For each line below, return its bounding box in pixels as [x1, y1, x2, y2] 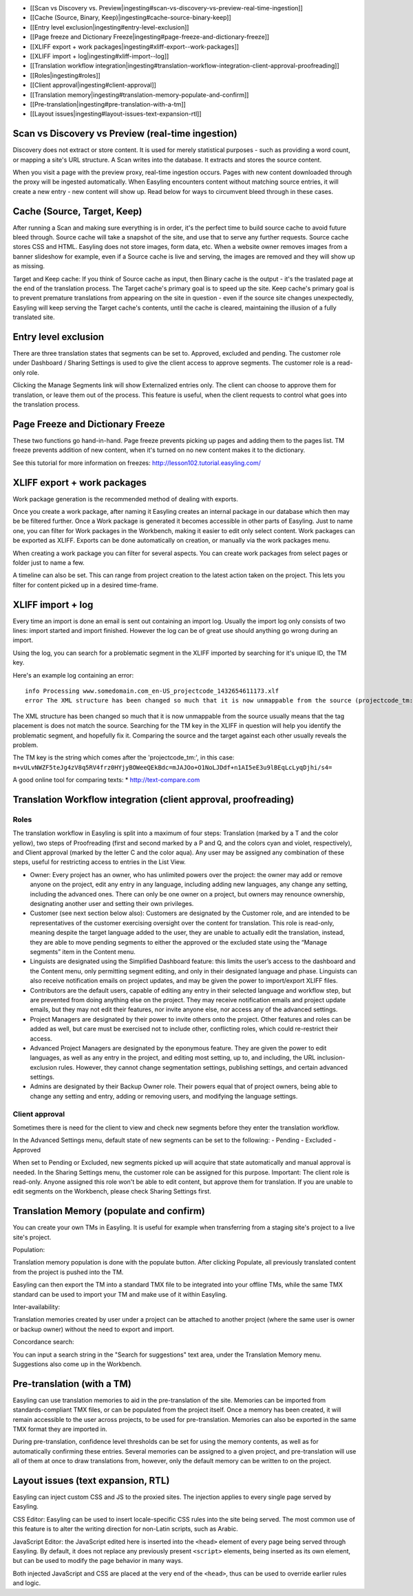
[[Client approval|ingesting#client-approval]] [30, 81, 156, 89]
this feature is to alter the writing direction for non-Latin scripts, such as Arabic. [12, 1524, 239, 1533]
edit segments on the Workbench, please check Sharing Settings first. [12, 1187, 211, 1196]
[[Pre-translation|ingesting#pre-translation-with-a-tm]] [30, 100, 186, 108]
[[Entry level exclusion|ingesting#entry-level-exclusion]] [30, 23, 189, 31]
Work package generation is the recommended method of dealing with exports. [12, 495, 239, 503]
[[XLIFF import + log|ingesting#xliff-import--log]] [30, 52, 169, 60]
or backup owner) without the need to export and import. [12, 1325, 175, 1333]
